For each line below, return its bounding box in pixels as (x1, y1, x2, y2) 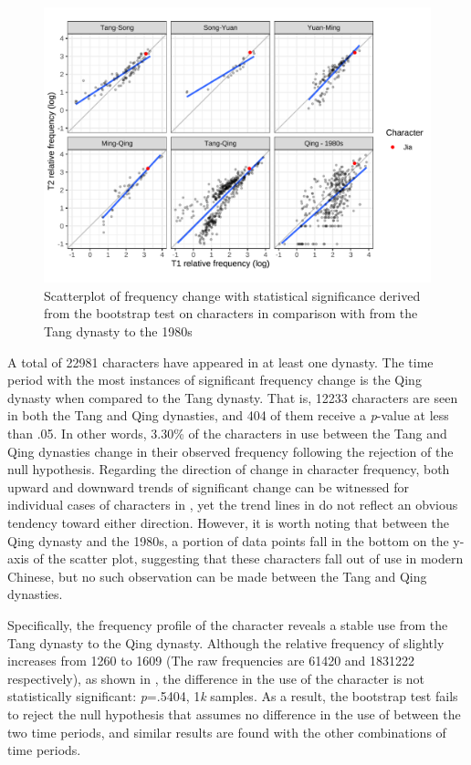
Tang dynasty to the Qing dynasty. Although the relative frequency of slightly (7, 633, 445, 652)
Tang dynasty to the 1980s (44, 322, 193, 341)
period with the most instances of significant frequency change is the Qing (7, 370, 422, 389)
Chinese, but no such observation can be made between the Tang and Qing (7, 566, 427, 585)
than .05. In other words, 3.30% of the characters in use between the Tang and (7, 424, 447, 443)
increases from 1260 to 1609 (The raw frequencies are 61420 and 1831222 (7, 651, 415, 670)
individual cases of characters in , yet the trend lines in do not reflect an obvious (7, 495, 458, 514)
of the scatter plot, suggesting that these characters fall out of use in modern (33, 549, 464, 568)
